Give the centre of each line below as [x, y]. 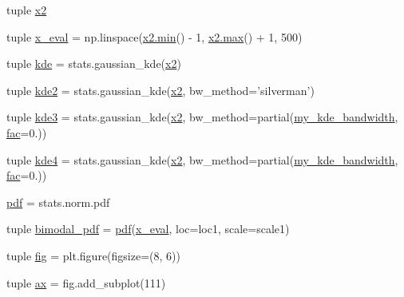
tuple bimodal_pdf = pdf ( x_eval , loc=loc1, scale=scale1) [148, 229]
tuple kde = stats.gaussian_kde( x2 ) [94, 63]
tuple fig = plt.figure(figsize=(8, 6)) [93, 255]
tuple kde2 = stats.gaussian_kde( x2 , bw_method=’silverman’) [160, 90]
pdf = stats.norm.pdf [58, 202]
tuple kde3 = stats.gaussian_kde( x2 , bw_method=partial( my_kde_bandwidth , [202, 117]
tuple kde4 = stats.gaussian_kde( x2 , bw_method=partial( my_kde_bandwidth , [202, 159]
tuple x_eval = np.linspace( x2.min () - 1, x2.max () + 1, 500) [154, 36]
